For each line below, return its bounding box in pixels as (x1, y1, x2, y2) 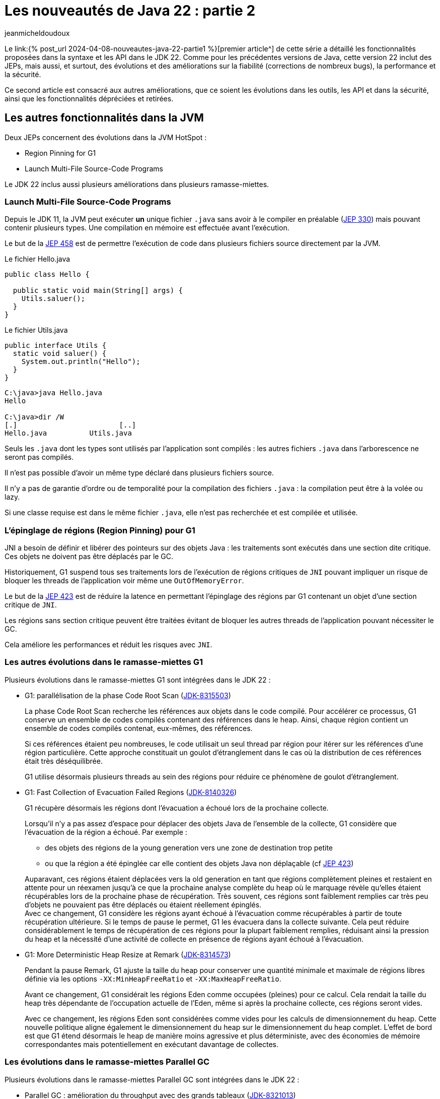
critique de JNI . (5, 600, 57, 609)
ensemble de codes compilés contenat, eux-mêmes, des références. (25, 723, 253, 732)
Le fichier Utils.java (5, 326, 68, 335)
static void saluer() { (13, 349, 107, 358)
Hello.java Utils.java (5, 429, 132, 438)
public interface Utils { (5, 341, 107, 350)
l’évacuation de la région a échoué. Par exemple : (25, 827, 187, 836)
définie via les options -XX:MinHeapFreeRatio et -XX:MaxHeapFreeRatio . (25, 974, 281, 983)
